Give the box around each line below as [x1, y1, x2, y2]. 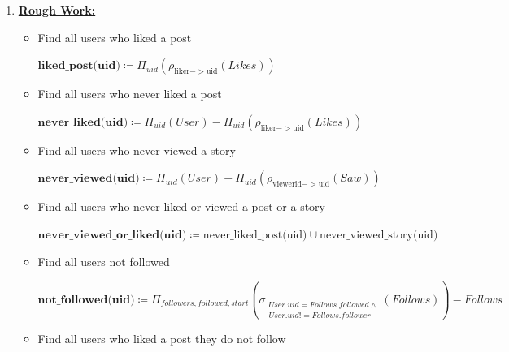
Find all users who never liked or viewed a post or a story [37, 198, 325, 215]
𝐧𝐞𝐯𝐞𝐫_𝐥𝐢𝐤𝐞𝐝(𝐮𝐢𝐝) [37, 116, 128, 128]
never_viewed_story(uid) [320, 229, 438, 241]
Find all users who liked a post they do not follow [37, 330, 286, 347]
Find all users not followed [37, 252, 170, 269]
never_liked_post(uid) [202, 229, 307, 241]
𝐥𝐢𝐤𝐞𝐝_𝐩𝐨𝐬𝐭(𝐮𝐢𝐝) [37, 60, 120, 72]
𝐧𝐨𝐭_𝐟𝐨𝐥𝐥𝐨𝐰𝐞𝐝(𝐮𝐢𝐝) [37, 294, 135, 306]
